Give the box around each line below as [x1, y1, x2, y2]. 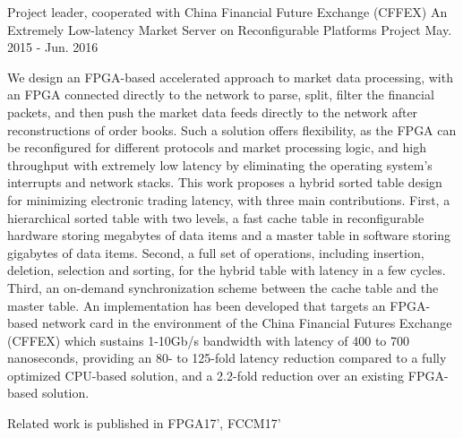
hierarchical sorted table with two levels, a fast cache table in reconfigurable [7, 208, 424, 227]
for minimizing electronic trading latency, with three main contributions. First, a [7, 190, 450, 209]
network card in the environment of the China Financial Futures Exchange [41, 313, 452, 332]
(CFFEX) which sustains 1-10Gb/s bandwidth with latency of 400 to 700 [7, 331, 410, 349]
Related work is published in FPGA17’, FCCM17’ [7, 414, 281, 433]
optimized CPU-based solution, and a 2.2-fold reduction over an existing [7, 365, 405, 384]
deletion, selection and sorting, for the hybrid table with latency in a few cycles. [7, 261, 446, 279]
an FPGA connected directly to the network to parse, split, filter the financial [7, 85, 434, 104]
